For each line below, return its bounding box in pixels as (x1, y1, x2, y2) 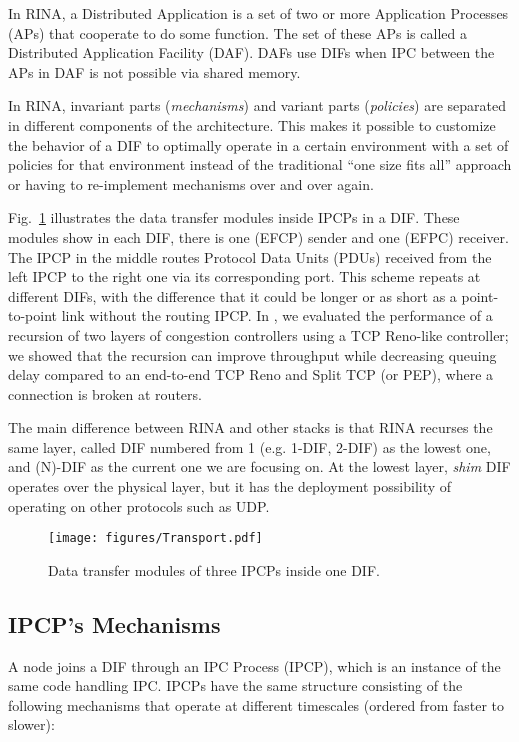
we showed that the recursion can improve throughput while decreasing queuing (8, 344, 497, 365)
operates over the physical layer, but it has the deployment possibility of (8, 476, 452, 497)
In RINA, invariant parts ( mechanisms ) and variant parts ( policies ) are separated (8, 95, 507, 116)
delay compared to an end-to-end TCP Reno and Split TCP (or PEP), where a (8, 364, 494, 385)
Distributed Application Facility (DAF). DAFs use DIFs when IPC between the (8, 42, 495, 63)
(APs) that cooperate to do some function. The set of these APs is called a (8, 22, 467, 43)
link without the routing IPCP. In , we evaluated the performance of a (61, 305, 493, 326)
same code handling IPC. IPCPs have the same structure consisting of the (8, 675, 463, 696)
